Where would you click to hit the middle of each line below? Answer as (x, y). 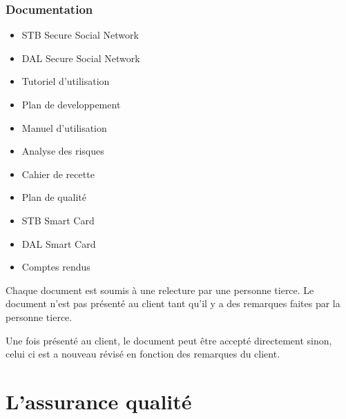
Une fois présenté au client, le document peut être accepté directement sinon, (169, 340)
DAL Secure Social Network (81, 58)
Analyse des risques (63, 151)
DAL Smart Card (59, 243)
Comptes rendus (56, 267)
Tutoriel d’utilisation (66, 81)
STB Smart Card (58, 220)
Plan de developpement (71, 104)
